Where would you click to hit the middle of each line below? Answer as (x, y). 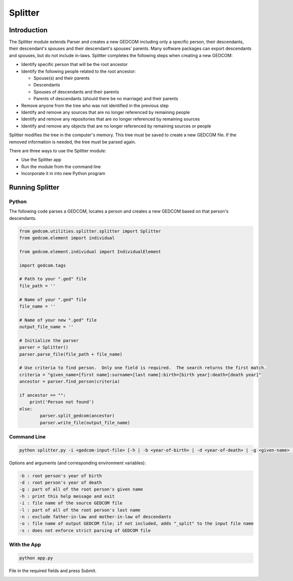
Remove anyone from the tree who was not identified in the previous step (95, 106)
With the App (25, 545)
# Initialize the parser (49, 340)
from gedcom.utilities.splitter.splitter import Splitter (90, 231)
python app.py (36, 558)
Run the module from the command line (61, 167)
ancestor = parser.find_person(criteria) (70, 382)
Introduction (28, 30)
